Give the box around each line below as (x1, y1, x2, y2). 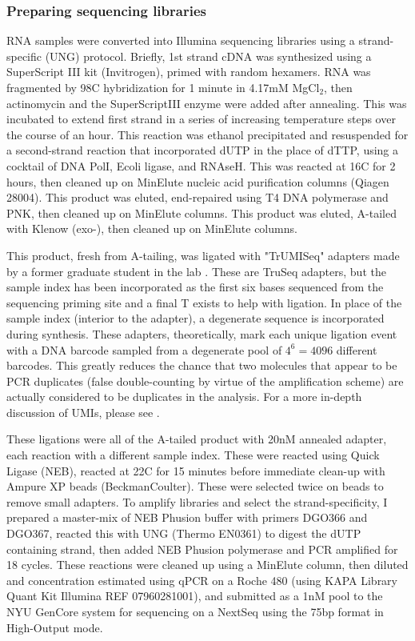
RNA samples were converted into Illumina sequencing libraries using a (6, 32, 355, 49)
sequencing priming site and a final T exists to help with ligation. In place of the (6, 294, 402, 310)
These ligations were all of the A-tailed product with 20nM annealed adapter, (6, 431, 387, 447)
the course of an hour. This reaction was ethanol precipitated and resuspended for (6, 126, 409, 142)
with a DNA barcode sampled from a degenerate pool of (6, 341, 282, 358)
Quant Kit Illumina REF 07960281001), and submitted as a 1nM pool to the (6, 587, 383, 604)
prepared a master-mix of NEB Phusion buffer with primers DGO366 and (6, 509, 368, 526)
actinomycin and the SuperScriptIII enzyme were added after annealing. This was (6, 94, 407, 111)
